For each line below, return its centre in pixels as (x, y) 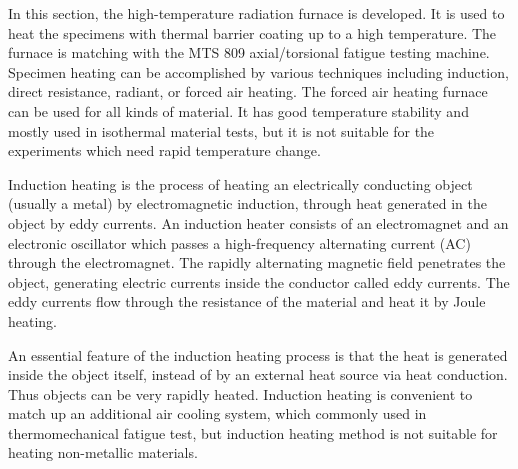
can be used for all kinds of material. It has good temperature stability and (238, 110)
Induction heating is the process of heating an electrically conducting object (240, 183)
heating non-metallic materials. (103, 452)
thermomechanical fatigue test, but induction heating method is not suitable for (253, 432)
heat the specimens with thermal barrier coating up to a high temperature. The (252, 32)
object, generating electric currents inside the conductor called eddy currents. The (259, 281)
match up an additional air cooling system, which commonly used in (217, 413)
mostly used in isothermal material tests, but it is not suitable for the (221, 130)
